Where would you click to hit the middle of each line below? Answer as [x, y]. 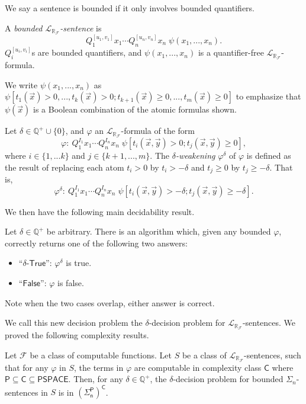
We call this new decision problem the [74, 323]
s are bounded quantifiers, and [87, 52]
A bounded [24, 28]
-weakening [195, 155]
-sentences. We [269, 323]
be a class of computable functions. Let [101, 355]
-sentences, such [273, 355]
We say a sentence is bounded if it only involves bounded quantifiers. [130, 8]
